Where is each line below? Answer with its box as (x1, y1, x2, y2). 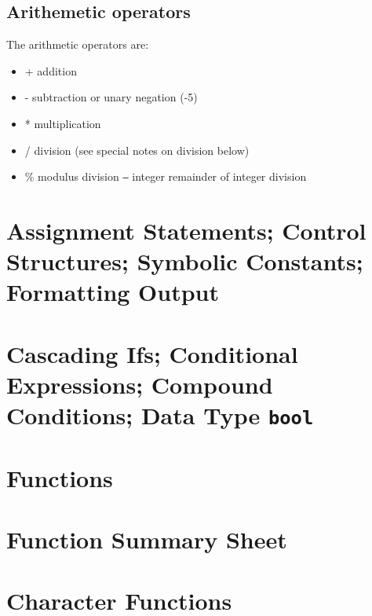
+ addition (24, 62, 77, 79)
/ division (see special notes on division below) (24, 141, 250, 158)
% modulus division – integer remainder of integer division (24, 168, 307, 185)
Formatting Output (6, 276, 220, 308)
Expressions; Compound (6, 368, 273, 400)
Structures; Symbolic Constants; (6, 245, 363, 277)
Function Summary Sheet (6, 523, 287, 555)
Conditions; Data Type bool (6, 399, 314, 431)
